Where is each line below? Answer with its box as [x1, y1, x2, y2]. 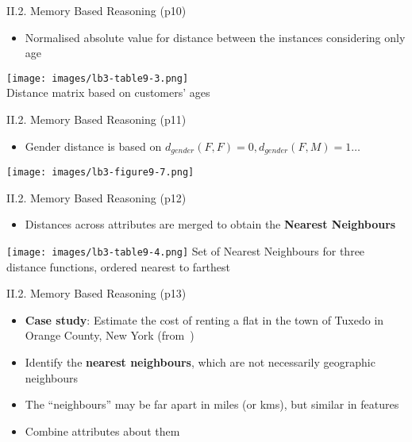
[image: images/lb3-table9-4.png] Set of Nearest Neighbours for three [6, 242, 365, 259]
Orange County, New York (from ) [25, 327, 194, 344]
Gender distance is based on [25, 137, 162, 154]
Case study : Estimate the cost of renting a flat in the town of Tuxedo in [25, 311, 384, 328]
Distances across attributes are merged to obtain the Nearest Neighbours [25, 216, 396, 233]
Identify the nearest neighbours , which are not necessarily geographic [25, 353, 375, 370]
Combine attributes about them [25, 422, 180, 439]
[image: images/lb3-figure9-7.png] [6, 167, 194, 179]
